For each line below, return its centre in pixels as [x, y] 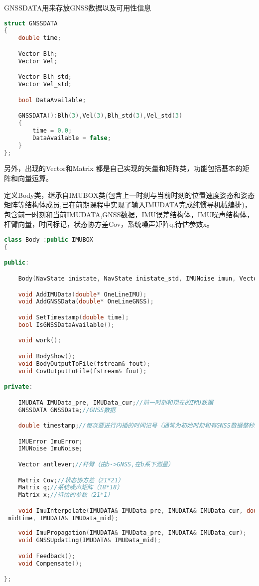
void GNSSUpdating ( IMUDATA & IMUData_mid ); [90, 540]
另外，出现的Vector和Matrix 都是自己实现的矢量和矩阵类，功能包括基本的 [123, 168]
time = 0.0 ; [52, 130]
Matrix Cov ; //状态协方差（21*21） [71, 480]
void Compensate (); [50, 563]
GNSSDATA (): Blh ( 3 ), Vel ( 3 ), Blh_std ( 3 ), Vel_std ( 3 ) [100, 116]
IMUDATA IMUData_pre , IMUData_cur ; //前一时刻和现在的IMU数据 [116, 402]
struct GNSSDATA [31, 23]
